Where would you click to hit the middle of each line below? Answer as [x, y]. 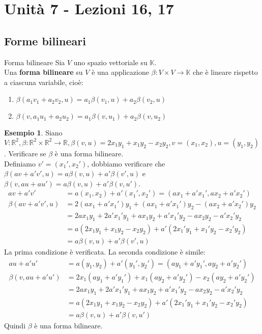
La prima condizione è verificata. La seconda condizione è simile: [105, 252]
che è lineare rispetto [225, 72]
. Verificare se [25, 153]
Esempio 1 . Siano [33, 133]
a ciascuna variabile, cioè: [44, 82]
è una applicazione [120, 72]
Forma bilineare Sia [35, 62]
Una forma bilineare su [43, 72]
